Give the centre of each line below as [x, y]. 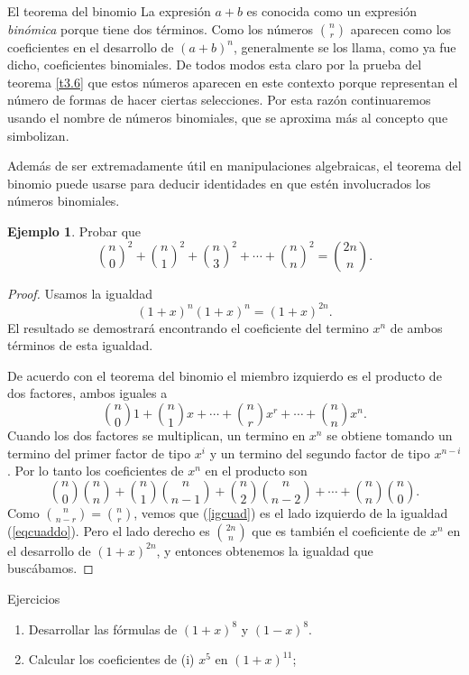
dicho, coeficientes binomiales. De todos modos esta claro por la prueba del [215, 65]
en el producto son [256, 471]
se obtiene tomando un [390, 435]
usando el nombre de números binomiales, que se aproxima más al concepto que [228, 117]
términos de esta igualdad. [80, 345]
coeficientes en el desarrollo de [91, 46]
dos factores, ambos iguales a [87, 393]
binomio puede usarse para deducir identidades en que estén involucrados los [219, 183]
